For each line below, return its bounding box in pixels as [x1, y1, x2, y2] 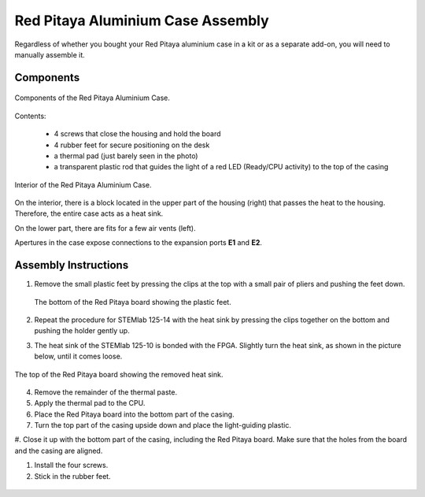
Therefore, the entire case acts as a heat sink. [14, 209, 164, 218]
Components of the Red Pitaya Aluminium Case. [14, 93, 171, 102]
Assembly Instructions [14, 258, 129, 272]
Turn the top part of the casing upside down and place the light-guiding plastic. [34, 421, 291, 430]
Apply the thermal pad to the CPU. [34, 399, 146, 408]
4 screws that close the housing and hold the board [54, 129, 221, 139]
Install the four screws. [34, 461, 109, 470]
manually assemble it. [14, 50, 86, 59]
